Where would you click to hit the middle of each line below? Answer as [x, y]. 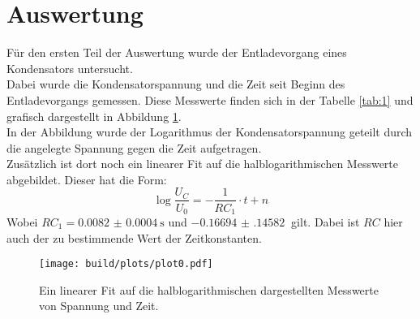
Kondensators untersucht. [70, 68]
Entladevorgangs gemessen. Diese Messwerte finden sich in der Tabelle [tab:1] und [210, 99]
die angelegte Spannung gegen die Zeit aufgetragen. [134, 147]
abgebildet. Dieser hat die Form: [87, 179]
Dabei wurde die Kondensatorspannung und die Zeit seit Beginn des [176, 84]
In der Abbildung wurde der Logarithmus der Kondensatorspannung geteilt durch [210, 132]
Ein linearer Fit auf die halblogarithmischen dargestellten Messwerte [209, 289]
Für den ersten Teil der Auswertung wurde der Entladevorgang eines [177, 52]
